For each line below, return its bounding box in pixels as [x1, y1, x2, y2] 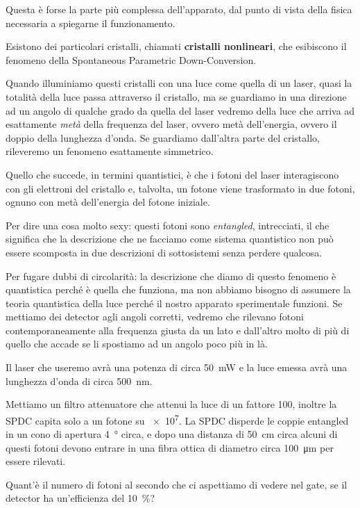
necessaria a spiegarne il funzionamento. [6, 15, 175, 30]
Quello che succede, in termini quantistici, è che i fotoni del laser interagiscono [6, 167, 339, 181]
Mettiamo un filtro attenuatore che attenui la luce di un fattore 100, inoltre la [6, 397, 337, 411]
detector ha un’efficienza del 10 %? [6, 491, 155, 505]
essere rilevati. [6, 454, 66, 468]
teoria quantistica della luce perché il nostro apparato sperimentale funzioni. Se [6, 295, 343, 310]
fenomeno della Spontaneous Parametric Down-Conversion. [6, 52, 257, 67]
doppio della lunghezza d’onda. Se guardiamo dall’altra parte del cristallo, [6, 130, 320, 145]
